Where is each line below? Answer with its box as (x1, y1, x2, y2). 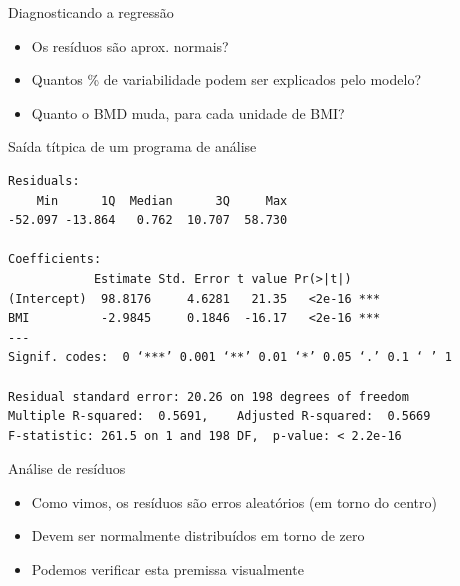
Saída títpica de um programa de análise (8, 136, 257, 157)
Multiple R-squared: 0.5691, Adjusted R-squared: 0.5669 (8, 409, 431, 424)
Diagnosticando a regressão (8, 2, 174, 22)
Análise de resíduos (8, 458, 126, 479)
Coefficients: (8, 252, 102, 267)
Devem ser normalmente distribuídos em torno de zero (31, 525, 365, 546)
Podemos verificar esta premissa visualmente (31, 559, 304, 580)
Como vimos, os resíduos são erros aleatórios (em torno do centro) (31, 491, 437, 512)
